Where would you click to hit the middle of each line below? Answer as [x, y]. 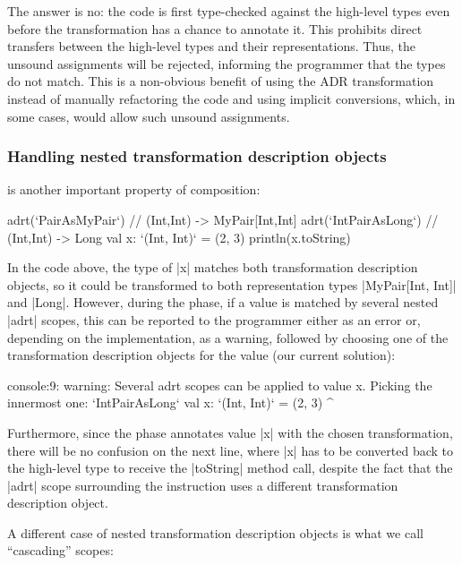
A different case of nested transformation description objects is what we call [215, 532]
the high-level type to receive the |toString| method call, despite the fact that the [230, 468]
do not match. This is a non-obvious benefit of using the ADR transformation [221, 81]
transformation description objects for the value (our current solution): [201, 355]
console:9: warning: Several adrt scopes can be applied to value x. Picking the [220, 385]
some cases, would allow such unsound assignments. [149, 116]
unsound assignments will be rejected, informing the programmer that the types [227, 63]
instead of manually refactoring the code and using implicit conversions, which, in [231, 98]
